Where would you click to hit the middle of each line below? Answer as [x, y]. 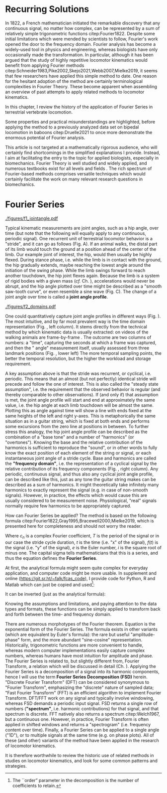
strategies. [16, 766]
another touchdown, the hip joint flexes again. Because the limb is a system [83, 276]
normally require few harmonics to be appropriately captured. [68, 506]
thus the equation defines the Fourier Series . [51, 558]
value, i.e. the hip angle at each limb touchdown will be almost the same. [80, 405]
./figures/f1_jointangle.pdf [32, 218]
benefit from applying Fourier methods [45, 65]
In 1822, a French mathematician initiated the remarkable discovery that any [83, 23]
